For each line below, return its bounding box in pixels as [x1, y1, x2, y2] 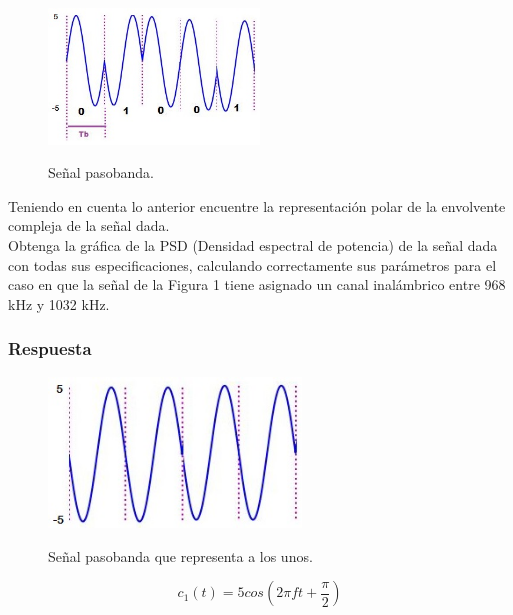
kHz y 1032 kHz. [8, 293, 110, 314]
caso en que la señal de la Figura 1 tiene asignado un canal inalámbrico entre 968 [8, 274, 506, 295]
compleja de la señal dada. [8, 215, 170, 236]
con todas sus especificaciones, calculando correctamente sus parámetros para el [8, 254, 497, 275]
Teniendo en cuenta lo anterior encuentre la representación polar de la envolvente [8, 195, 506, 216]
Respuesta [8, 336, 92, 361]
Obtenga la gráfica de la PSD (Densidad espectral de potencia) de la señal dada [8, 234, 498, 255]
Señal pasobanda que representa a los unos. [48, 545, 313, 566]
